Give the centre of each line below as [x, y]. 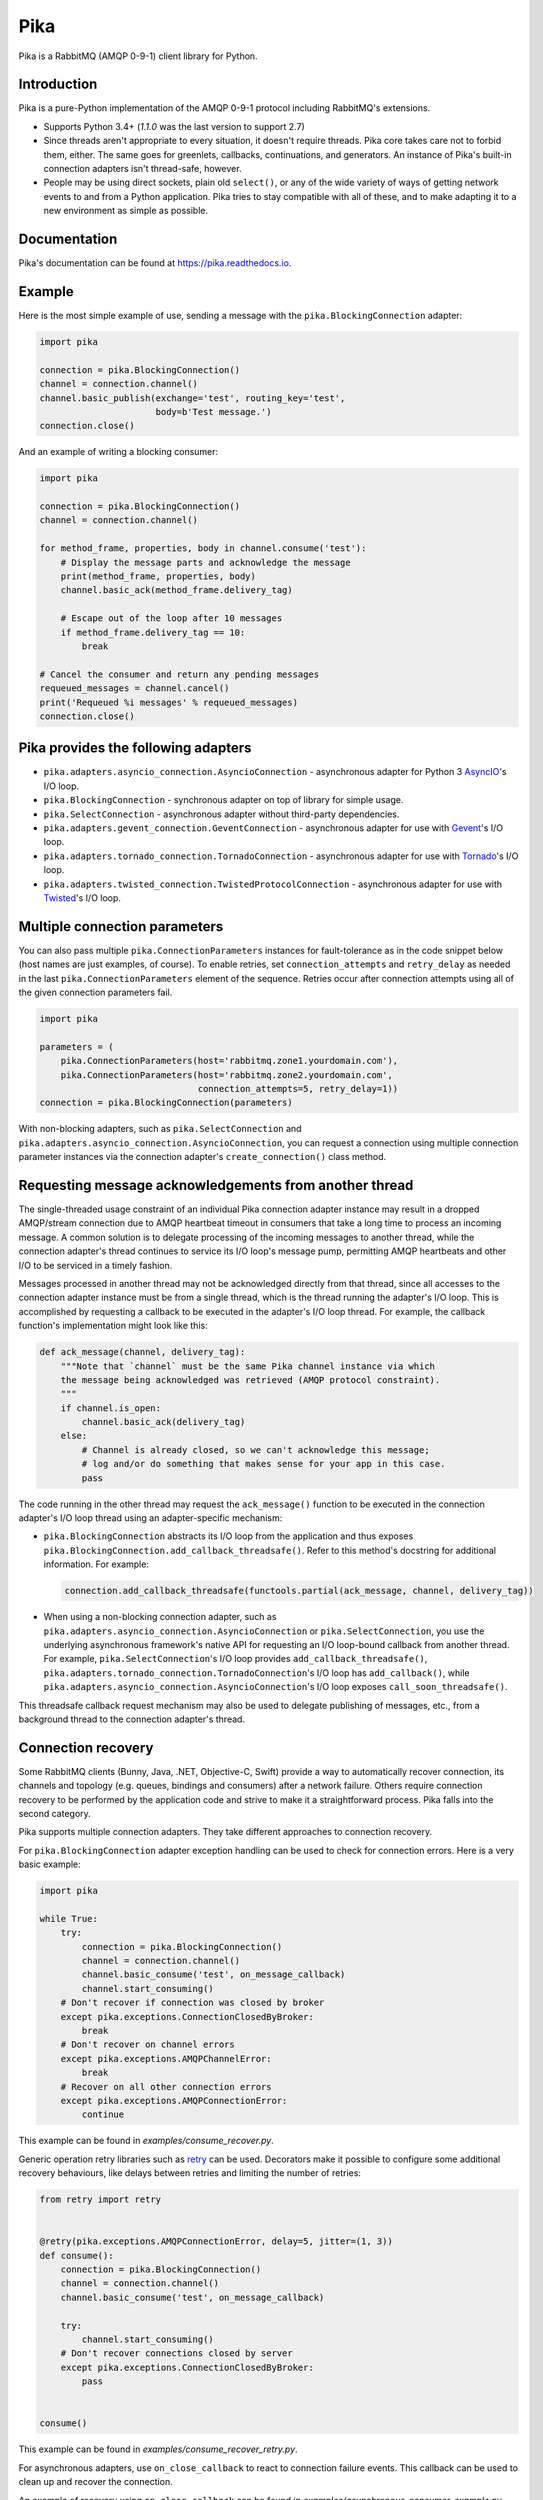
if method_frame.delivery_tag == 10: [153, 632]
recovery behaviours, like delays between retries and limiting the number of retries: [190, 2173]
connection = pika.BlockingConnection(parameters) [166, 1103]
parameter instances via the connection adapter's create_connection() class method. [202, 1157]
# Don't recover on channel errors [147, 2044]
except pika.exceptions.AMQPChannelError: [166, 2058]
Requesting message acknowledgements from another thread [216, 1185]
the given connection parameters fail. [95, 992]
